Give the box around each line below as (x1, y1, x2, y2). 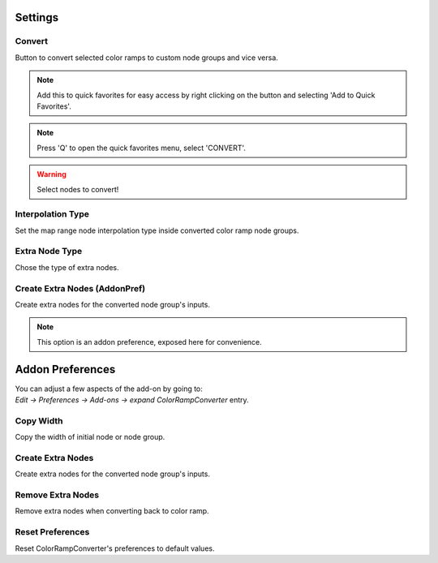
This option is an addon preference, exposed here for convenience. (36, 337, 263, 346)
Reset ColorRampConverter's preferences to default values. (15, 544, 215, 553)
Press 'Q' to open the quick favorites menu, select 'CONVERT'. (36, 143, 247, 153)
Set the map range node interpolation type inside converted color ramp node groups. (15, 226, 299, 235)
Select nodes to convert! (36, 184, 119, 194)
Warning (36, 170, 67, 179)
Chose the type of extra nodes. (15, 262, 119, 272)
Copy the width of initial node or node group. (15, 432, 165, 442)
